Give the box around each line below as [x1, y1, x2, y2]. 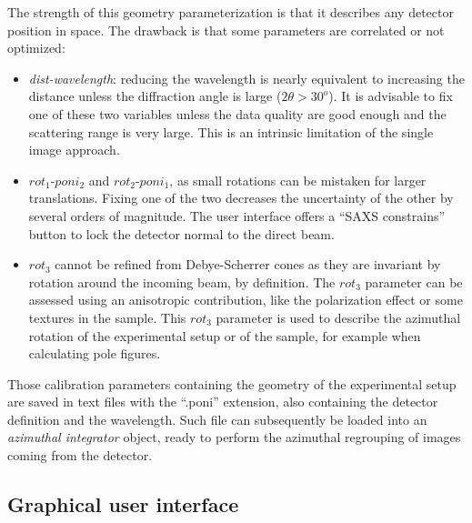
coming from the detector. [7, 446, 153, 465]
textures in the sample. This [28, 307, 186, 327]
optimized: [7, 38, 65, 57]
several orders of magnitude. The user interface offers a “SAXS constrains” [28, 206, 446, 225]
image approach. [28, 140, 120, 159]
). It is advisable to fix [328, 86, 453, 106]
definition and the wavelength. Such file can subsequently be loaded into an [7, 409, 427, 428]
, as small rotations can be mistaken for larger [169, 170, 427, 189]
